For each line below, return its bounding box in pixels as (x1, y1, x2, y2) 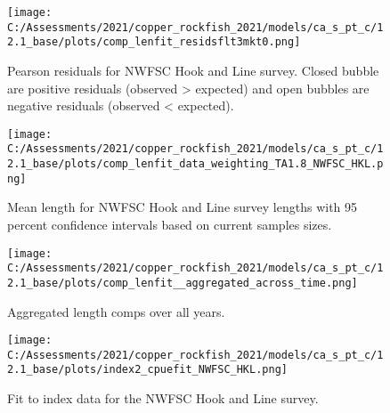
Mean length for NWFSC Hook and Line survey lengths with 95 (7, 198, 358, 216)
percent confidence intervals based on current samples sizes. (7, 215, 332, 233)
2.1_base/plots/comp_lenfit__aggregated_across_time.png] (7, 276, 358, 289)
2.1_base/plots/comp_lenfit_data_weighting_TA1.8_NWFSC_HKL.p (7, 158, 384, 171)
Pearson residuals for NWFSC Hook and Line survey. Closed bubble (7, 61, 379, 79)
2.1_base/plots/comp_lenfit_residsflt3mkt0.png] (7, 36, 301, 49)
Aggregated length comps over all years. (7, 302, 225, 320)
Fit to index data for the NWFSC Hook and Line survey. (7, 389, 319, 408)
